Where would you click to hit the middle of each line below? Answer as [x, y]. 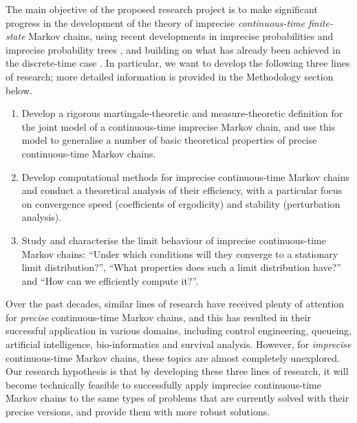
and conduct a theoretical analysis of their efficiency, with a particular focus [182, 190]
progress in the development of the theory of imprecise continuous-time [155, 22]
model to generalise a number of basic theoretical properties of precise [169, 140]
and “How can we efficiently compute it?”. [110, 280]
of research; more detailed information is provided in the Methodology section [170, 76]
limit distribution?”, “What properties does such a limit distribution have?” [181, 267]
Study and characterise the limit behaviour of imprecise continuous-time [174, 240]
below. [19, 90]
